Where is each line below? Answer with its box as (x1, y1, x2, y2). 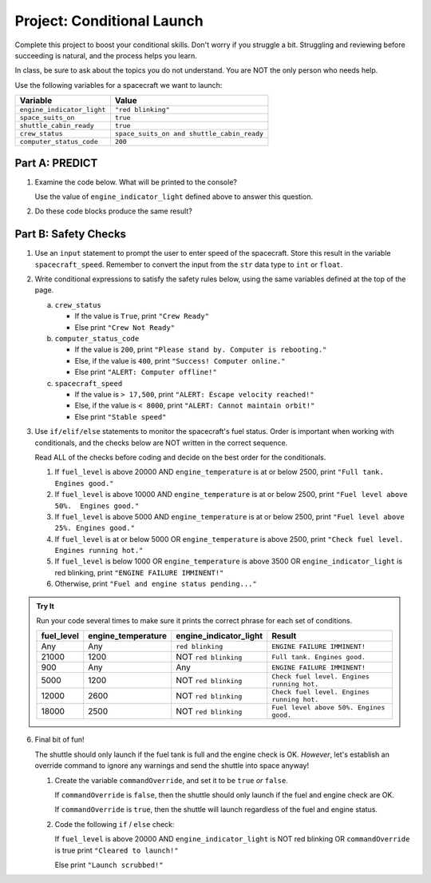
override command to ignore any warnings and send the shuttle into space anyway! (34, 761, 310, 770)
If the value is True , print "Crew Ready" (74, 312, 209, 321)
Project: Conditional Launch (14, 12, 204, 30)
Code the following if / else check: (54, 819, 175, 829)
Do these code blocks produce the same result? (34, 206, 193, 216)
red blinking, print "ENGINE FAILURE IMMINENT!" (54, 567, 224, 577)
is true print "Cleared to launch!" (54, 845, 179, 855)
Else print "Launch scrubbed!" (54, 860, 164, 869)
